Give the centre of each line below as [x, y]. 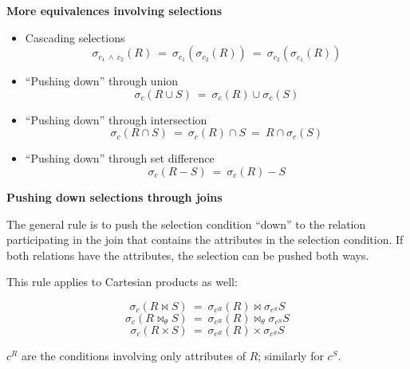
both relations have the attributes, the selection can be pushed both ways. [188, 255]
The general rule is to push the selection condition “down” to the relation [186, 224]
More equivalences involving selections [114, 10]
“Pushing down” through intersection [116, 119]
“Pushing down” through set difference [120, 158]
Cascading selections [75, 37]
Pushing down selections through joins [114, 196]
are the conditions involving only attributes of [133, 355]
